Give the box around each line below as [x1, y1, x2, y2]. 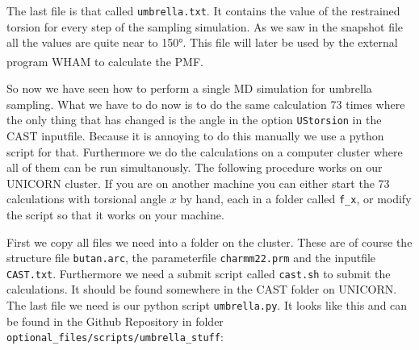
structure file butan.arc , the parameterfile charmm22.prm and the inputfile [6, 249, 376, 266]
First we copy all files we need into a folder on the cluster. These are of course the [6, 233, 413, 250]
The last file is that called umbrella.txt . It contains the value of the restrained [6, 2, 400, 19]
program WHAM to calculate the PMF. [6, 52, 203, 69]
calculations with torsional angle [6, 190, 166, 207]
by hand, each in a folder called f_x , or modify [180, 190, 412, 207]
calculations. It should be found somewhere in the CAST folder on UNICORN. [6, 281, 397, 298]
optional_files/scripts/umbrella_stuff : [6, 328, 224, 345]
